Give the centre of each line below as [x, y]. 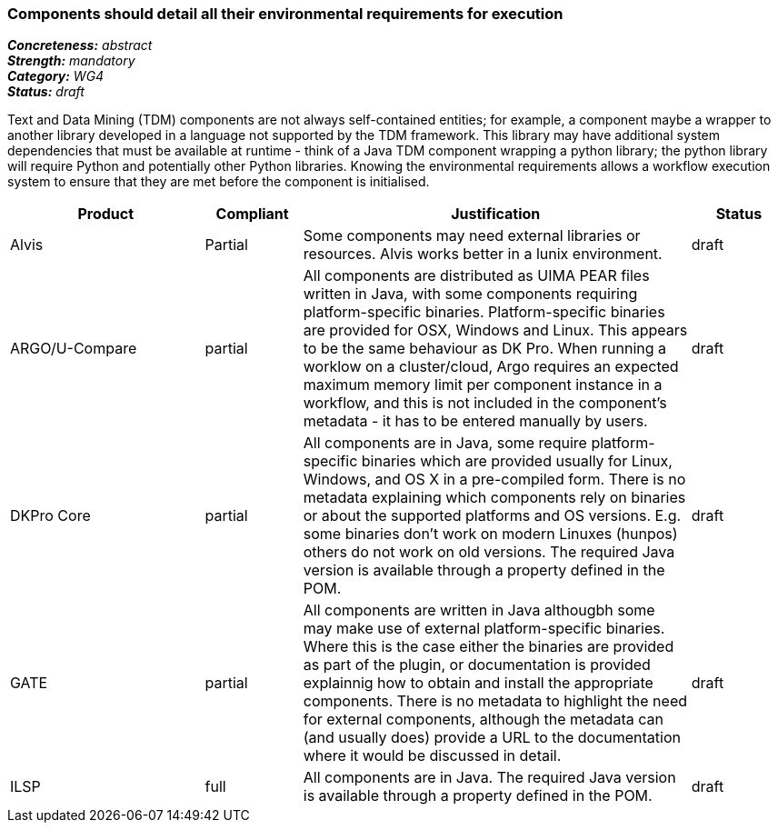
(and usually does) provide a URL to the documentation [492, 738]
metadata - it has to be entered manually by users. [475, 421]
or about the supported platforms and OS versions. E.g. [492, 516]
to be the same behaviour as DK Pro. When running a [485, 349]
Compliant [252, 214]
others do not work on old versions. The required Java [489, 552]
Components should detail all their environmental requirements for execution [285, 14]
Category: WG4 [56, 76]
